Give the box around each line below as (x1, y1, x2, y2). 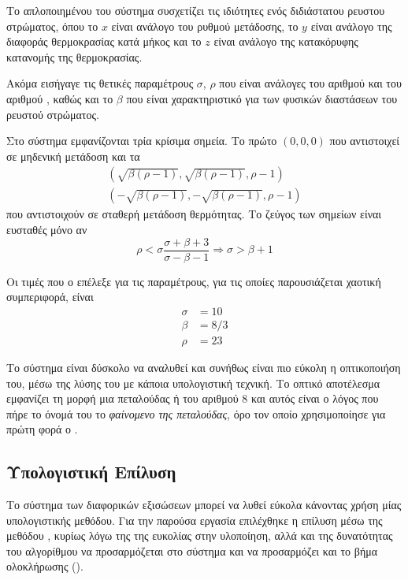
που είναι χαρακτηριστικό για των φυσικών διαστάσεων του (126, 90, 398, 106)
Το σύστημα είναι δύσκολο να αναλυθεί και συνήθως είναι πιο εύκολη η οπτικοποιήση (6, 359, 401, 375)
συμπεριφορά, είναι (6, 288, 94, 305)
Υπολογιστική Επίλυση (6, 459, 176, 484)
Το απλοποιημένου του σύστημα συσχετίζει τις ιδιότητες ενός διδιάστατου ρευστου (6, 2, 385, 18)
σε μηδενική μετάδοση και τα (6, 147, 140, 164)
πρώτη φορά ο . (6, 421, 78, 437)
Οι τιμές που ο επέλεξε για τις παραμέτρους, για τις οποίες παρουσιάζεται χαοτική (6, 273, 381, 289)
